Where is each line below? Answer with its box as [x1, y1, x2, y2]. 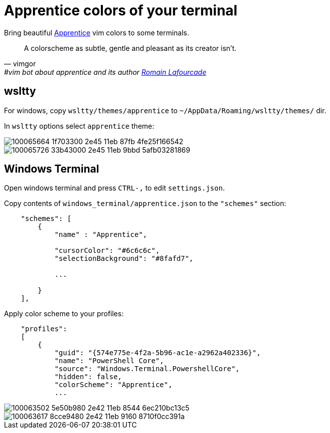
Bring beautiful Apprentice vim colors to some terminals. [4, 28, 189, 37]
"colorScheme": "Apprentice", [54, 381, 173, 389]
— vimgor [4, 59, 36, 68]
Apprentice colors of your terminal [4, 2, 238, 19]
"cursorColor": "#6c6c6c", [54, 246, 160, 255]
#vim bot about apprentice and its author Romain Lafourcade [4, 67, 207, 76]
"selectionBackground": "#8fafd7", [54, 254, 194, 263]
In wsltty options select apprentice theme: [4, 121, 154, 130]
